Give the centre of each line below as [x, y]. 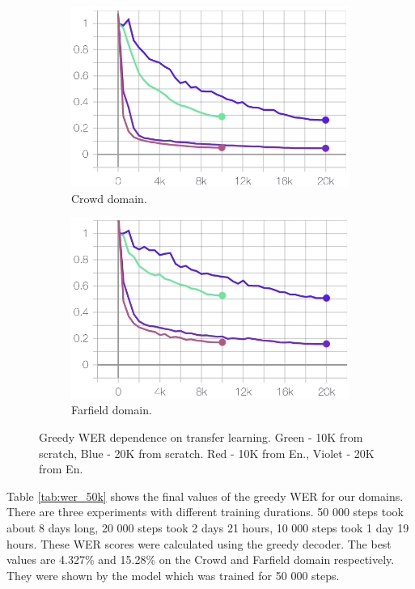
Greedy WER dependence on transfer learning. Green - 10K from [201, 436]
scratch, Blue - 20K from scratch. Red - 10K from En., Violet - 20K [207, 453]
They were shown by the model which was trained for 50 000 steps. [173, 575]
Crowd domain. [109, 198]
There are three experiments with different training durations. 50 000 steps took [205, 512]
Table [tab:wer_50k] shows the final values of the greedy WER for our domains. [205, 496]
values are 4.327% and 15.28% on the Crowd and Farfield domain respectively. [201, 559]
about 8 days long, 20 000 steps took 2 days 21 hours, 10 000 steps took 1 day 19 [208, 527]
